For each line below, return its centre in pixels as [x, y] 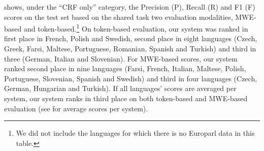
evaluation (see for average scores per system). [76, 108]
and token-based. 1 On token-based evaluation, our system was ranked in [136, 28]
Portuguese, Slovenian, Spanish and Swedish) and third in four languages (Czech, [131, 78]
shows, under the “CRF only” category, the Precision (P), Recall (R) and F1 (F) [130, 7]
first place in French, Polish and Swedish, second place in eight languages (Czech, [131, 38]
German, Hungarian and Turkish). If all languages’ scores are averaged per [120, 88]
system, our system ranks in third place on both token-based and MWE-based [126, 98]
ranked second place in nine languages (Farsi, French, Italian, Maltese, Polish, [125, 68]
